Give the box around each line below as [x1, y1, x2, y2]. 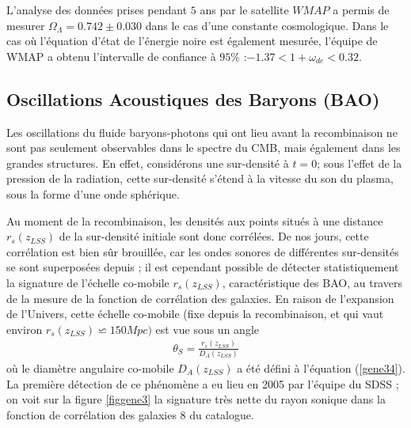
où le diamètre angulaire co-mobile [6, 359, 174, 376]
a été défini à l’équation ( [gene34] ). [237, 359, 405, 376]
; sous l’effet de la [317, 154, 402, 171]
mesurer [6, 17, 45, 33]
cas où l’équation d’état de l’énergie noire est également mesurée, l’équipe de [6, 32, 378, 49]
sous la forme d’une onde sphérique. [6, 185, 180, 202]
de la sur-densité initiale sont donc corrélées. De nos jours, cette [59, 228, 369, 244]
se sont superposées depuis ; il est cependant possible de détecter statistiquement [6, 259, 399, 275]
